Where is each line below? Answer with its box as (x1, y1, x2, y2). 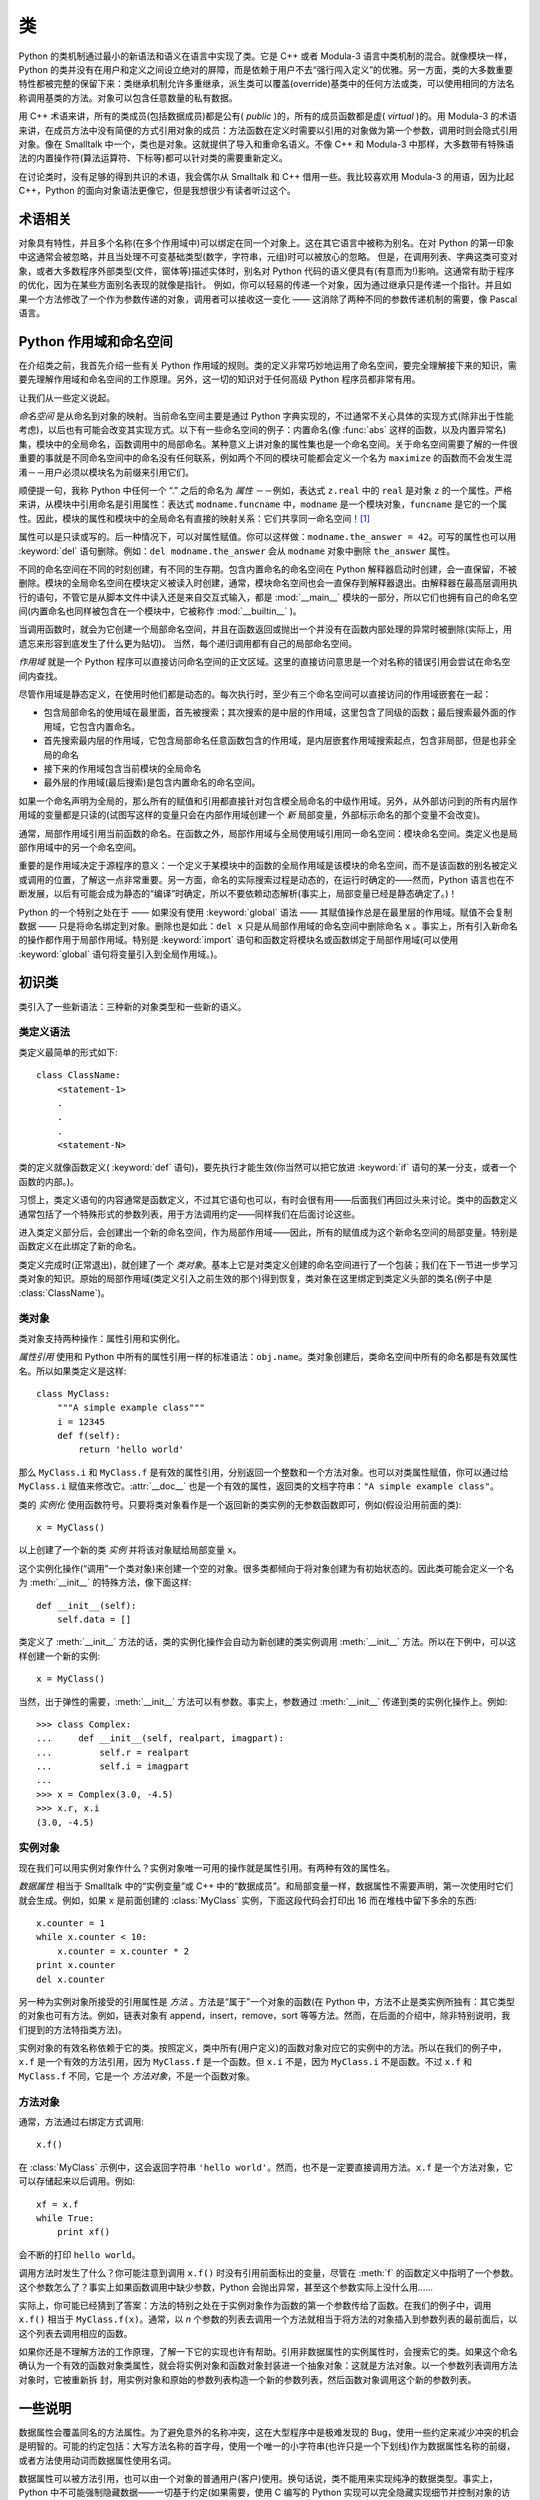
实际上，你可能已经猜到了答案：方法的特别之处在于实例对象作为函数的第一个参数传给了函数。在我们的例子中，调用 (18, 2299, 492, 2311)
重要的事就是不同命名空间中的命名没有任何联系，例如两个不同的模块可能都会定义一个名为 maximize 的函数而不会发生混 (18, 452, 513, 464)
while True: (36, 2212, 95, 2224)
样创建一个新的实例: (18, 1650, 101, 1662)
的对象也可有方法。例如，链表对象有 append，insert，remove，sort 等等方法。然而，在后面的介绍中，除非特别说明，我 (18, 2010, 511, 2022)
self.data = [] (56, 1613, 132, 1625)
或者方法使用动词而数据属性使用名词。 (18, 2454, 177, 2466)
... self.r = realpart (36, 1746, 190, 1758)
